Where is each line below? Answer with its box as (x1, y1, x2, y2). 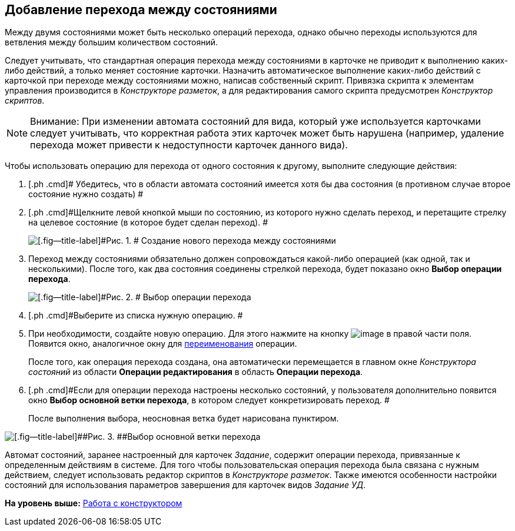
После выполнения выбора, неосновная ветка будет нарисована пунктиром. (28, 413, 339, 424)
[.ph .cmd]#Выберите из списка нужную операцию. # (28, 310, 243, 321)
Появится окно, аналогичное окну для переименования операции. (28, 338, 297, 349)
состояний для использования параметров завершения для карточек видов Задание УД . (5, 480, 366, 490)
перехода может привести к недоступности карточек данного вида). (30, 139, 348, 151)
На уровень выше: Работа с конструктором (5, 498, 182, 509)
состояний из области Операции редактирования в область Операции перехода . (28, 367, 363, 377)
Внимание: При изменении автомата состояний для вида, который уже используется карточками (30, 115, 481, 128)
